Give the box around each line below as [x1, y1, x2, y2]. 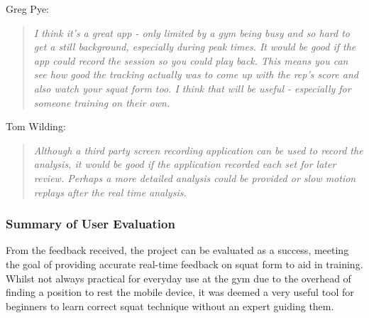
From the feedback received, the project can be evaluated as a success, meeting [6, 243, 349, 258]
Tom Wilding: [6, 119, 66, 134]
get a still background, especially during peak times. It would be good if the [33, 39, 356, 54]
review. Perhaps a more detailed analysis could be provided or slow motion [33, 170, 356, 185]
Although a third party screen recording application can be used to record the [33, 142, 363, 157]
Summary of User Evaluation [6, 215, 175, 233]
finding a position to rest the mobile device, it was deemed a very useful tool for [6, 285, 354, 300]
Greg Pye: [6, 1, 49, 16]
